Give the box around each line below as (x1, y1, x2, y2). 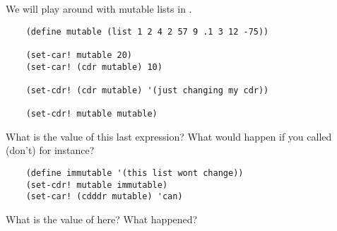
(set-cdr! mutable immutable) (25, 179, 168, 190)
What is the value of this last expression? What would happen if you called (6, 129, 332, 143)
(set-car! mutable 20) (25, 49, 132, 60)
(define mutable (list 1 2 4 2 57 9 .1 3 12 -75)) (25, 26, 269, 37)
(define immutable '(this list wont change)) (25, 168, 244, 179)
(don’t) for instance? (6, 143, 95, 158)
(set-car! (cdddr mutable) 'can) (25, 191, 183, 202)
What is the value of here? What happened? (6, 212, 198, 226)
